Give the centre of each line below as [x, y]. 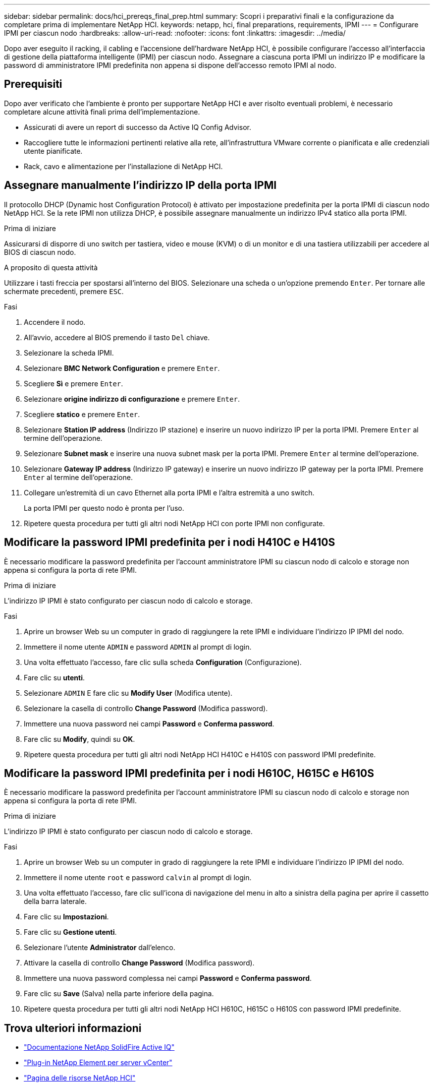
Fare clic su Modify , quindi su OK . [80, 739]
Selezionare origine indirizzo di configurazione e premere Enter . [132, 399]
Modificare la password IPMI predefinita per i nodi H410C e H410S [170, 542]
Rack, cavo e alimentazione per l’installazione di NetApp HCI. [123, 166]
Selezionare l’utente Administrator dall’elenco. [100, 948]
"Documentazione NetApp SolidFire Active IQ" [99, 1047]
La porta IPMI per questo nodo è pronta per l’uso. [104, 508]
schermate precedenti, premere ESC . [64, 291]
